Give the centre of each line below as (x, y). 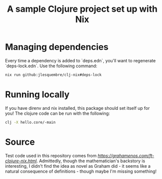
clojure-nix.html (21, 161)
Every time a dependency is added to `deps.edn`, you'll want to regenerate (80, 60)
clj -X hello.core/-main (30, 122)
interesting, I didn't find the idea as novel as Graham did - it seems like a (78, 166)
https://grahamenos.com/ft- (126, 155)
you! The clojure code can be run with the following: (58, 113)
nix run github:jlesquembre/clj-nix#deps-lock (53, 75)
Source (20, 142)
